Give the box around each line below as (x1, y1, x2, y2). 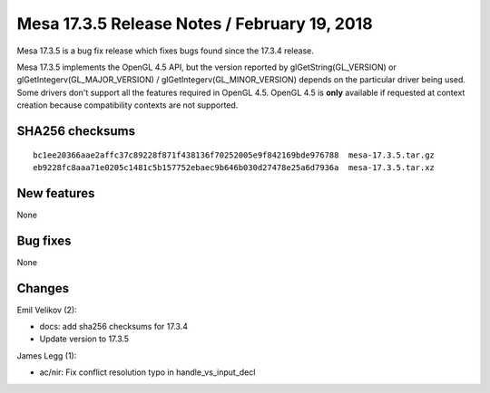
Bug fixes (16, 233, 72, 248)
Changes (16, 281, 70, 296)
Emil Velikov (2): (16, 304, 77, 315)
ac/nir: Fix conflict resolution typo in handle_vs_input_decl (39, 367, 256, 378)
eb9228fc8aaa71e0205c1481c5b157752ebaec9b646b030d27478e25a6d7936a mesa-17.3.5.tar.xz (33, 162, 436, 172)
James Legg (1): (16, 350, 77, 361)
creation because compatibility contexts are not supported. (16, 100, 239, 110)
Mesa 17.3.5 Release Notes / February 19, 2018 (16, 14, 373, 34)
